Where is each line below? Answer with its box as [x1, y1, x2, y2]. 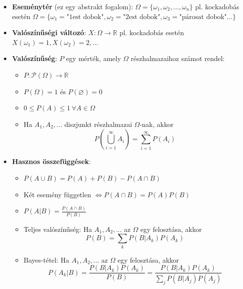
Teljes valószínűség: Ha [23, 224, 92, 234]
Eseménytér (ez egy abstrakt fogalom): [12, 1, 133, 11]
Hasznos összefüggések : [12, 156, 91, 166]
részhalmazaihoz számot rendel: [130, 53, 225, 63]
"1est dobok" [66, 13, 104, 21]
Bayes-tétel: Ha [23, 254, 69, 265]
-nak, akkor [140, 119, 174, 129]
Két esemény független [23, 189, 91, 199]
